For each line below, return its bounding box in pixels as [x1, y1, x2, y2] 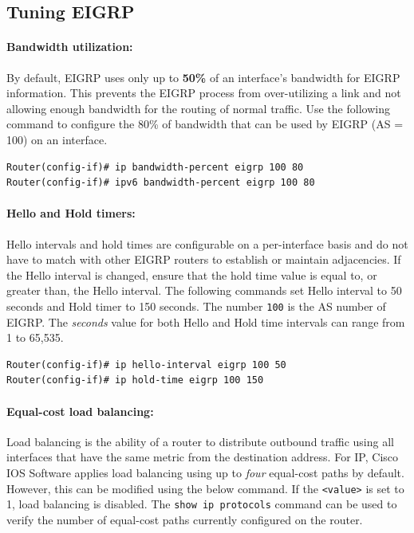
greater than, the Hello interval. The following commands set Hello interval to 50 [6, 282, 402, 299]
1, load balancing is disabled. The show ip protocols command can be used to [6, 496, 397, 512]
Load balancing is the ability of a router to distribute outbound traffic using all [6, 433, 394, 449]
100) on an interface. [6, 131, 108, 147]
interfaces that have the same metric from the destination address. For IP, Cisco [6, 449, 399, 465]
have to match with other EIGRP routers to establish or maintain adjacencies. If [6, 251, 401, 268]
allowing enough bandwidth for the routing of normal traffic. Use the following [6, 100, 390, 116]
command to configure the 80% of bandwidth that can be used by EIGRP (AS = [6, 116, 404, 132]
